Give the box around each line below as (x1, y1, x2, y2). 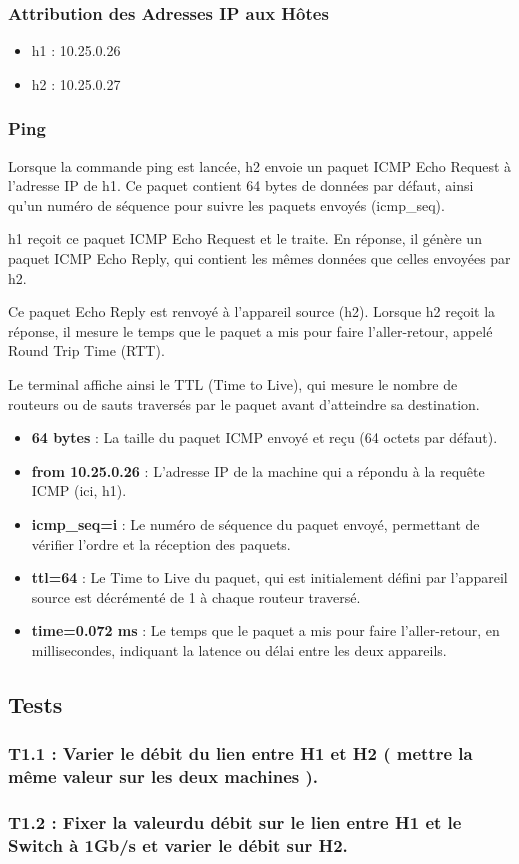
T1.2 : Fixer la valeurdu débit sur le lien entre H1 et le (8, 809, 462, 834)
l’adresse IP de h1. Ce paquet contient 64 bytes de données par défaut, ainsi (8, 175, 474, 196)
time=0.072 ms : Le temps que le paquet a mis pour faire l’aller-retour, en (31, 620, 500, 641)
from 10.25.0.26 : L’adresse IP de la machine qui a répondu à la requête (31, 460, 485, 481)
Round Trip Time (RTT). (8, 340, 165, 361)
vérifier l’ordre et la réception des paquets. (31, 533, 291, 554)
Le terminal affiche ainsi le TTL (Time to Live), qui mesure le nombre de (8, 373, 458, 394)
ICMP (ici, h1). (31, 480, 127, 501)
